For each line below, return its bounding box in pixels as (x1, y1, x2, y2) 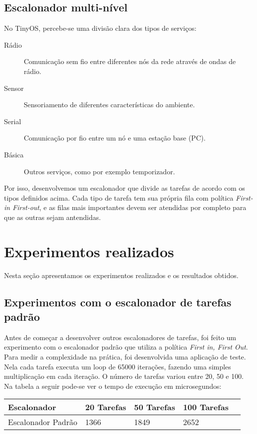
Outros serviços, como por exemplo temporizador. (24, 166, 175, 176)
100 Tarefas (183, 401, 229, 413)
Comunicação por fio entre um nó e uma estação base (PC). (24, 133, 206, 143)
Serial (4, 116, 21, 126)
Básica (4, 149, 24, 159)
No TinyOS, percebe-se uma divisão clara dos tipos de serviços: (4, 23, 196, 33)
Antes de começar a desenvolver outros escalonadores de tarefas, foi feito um (4, 332, 237, 342)
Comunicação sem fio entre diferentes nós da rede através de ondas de (24, 56, 236, 67)
